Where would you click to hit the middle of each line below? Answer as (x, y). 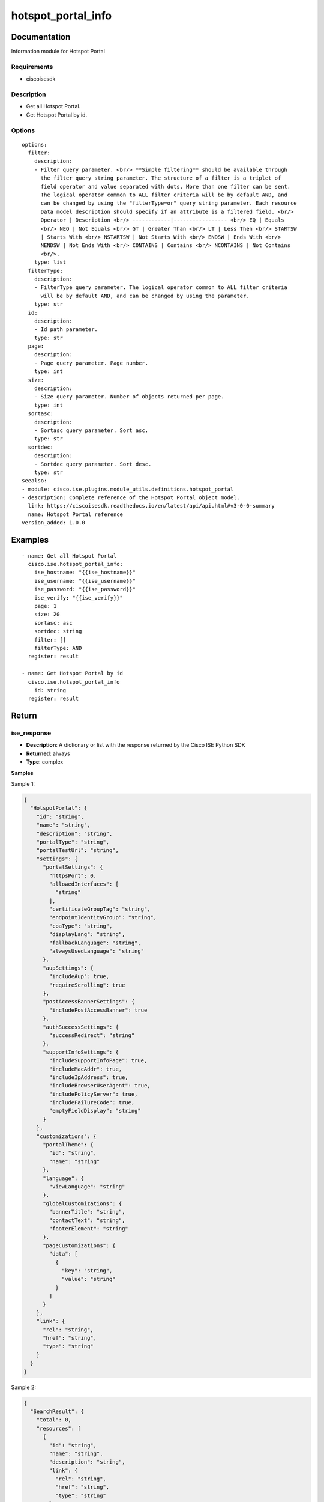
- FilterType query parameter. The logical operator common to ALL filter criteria (161, 287)
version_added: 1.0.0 (53, 523)
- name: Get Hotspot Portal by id (72, 673)
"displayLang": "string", (87, 935)
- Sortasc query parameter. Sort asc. (91, 430)
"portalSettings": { (73, 867)
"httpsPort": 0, (73, 875)
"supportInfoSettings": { (81, 1052)
